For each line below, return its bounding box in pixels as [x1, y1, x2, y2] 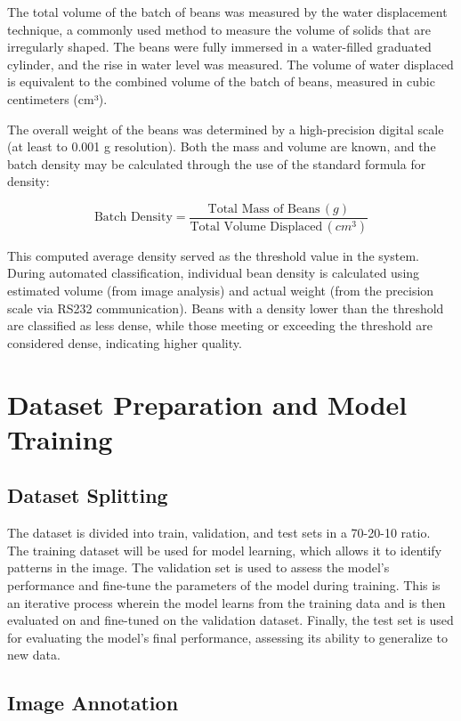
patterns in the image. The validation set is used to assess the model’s [7, 558, 390, 577]
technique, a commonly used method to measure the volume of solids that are [7, 20, 431, 38]
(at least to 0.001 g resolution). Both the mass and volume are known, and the [7, 137, 436, 156]
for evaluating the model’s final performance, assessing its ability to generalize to [7, 628, 448, 646]
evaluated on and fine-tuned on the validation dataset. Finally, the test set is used [7, 611, 454, 629]
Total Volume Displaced [190, 220, 323, 233]
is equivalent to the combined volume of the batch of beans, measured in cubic [7, 72, 435, 91]
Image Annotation [7, 689, 179, 717]
